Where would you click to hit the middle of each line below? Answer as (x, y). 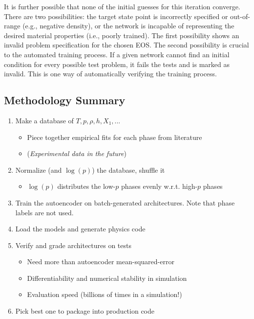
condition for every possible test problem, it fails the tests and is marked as (117, 64)
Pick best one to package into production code (85, 311)
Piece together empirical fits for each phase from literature (115, 137)
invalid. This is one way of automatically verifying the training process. (111, 74)
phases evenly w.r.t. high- (159, 186)
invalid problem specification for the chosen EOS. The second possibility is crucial (127, 45)
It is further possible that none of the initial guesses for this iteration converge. (122, 6)
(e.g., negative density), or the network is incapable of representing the (128, 26)
